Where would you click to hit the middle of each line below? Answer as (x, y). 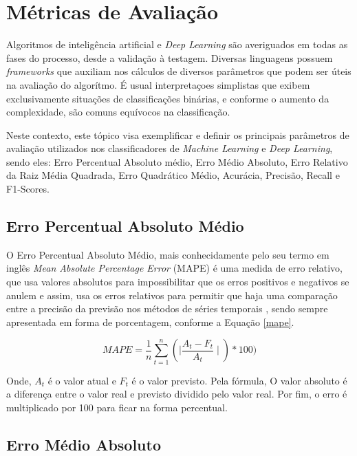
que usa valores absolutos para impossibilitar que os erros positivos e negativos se (178, 282)
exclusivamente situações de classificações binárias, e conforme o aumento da (168, 98)
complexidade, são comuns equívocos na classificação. (118, 112)
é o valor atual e (82, 380)
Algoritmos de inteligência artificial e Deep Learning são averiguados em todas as (177, 44)
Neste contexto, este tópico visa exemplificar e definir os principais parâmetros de (178, 134)
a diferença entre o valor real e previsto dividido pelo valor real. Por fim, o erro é (177, 394)
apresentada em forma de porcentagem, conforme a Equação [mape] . (150, 322)
